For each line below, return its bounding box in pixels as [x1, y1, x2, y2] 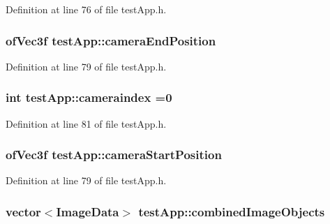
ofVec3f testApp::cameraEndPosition [6, 31, 216, 49]
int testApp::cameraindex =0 [6, 89, 172, 106]
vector [6, 202, 41, 220]
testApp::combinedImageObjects [138, 202, 325, 220]
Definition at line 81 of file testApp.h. [6, 116, 167, 130]
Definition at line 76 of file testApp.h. [6, 2, 167, 16]
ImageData [56, 202, 119, 220]
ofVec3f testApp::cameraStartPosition [6, 146, 222, 163]
